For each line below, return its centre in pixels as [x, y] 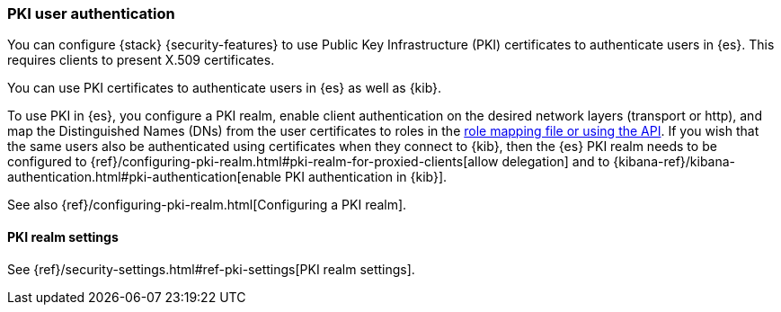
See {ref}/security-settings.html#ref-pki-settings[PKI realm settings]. [211, 269]
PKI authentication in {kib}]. [366, 177]
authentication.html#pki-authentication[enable [144, 177]
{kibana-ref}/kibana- [674, 162]
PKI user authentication [91, 13]
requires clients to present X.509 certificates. [141, 60]
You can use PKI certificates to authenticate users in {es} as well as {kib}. [225, 88]
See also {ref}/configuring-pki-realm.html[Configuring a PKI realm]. [207, 205]
